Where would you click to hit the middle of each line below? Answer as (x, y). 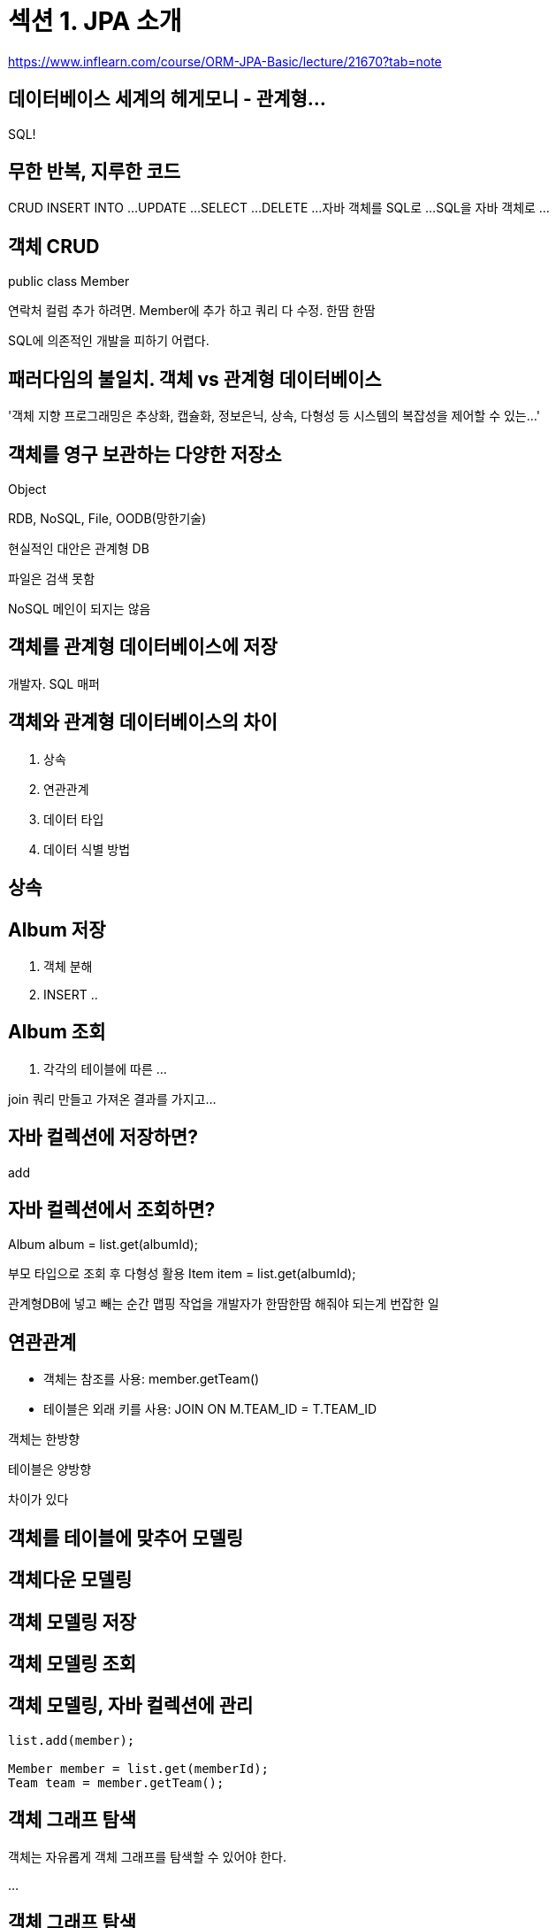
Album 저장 (57, 929)
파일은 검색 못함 (52, 578)
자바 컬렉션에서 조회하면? (112, 1210)
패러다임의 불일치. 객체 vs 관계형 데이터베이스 (195, 379)
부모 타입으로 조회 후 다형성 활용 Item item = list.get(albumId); (182, 1274)
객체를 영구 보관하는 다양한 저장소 (145, 454)
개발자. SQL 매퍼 (54, 683)
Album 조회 (57, 1032)
